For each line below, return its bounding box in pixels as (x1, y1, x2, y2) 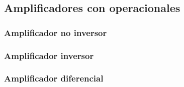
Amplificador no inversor (4, 26, 107, 38)
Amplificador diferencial (4, 72, 104, 84)
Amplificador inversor (4, 49, 94, 61)
